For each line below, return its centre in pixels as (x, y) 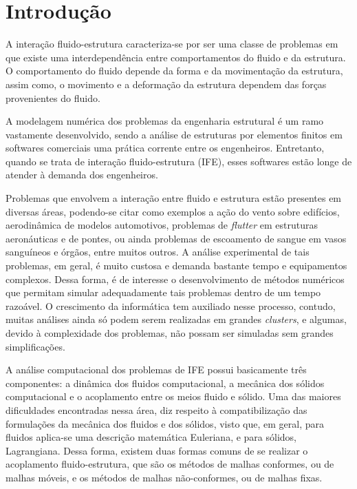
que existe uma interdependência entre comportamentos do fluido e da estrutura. (176, 57)
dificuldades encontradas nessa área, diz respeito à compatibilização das (156, 409)
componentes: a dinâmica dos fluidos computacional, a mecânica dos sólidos (165, 383)
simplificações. (35, 346)
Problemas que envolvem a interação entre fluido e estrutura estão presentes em (174, 198)
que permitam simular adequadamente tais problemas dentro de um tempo (163, 292)
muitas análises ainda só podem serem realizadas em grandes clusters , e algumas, (176, 319)
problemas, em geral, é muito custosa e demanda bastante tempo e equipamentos (176, 266)
